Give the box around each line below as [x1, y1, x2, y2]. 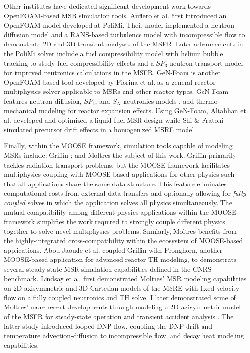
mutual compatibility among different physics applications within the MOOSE [4, 207, 236, 217]
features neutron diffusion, [4, 95, 82, 106]
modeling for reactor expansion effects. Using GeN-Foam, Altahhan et [38, 105, 246, 115]
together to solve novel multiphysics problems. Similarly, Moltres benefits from [4, 226, 237, 236]
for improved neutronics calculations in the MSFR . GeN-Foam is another [4, 67, 221, 77]
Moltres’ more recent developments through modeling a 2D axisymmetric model [4, 302, 241, 312]
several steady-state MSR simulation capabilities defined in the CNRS [4, 264, 212, 274]
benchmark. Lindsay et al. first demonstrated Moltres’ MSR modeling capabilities [4, 273, 247, 283]
